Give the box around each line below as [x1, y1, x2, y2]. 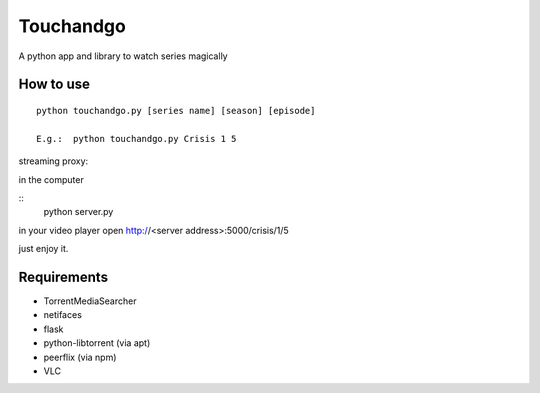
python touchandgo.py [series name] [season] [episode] [36, 105, 316, 116]
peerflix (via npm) [43, 351, 117, 363]
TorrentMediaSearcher [43, 295, 137, 307]
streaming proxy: [18, 155, 89, 167]
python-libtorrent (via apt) [43, 337, 151, 349]
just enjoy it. [18, 243, 69, 255]
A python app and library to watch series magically [18, 50, 229, 62]
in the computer [18, 173, 84, 185]
